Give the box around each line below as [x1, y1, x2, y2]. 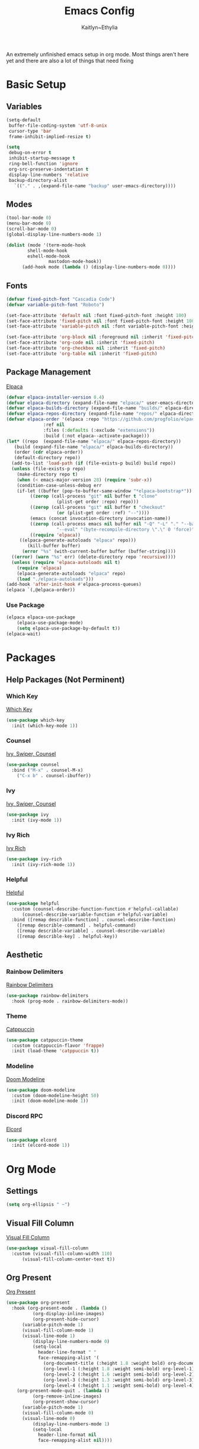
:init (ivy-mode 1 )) [11, 817, 62, 823]
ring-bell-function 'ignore [8, 161, 78, 167]
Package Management [6, 367, 91, 377]
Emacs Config [64, 4, 135, 18]
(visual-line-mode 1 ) [21, 1333, 76, 1339]
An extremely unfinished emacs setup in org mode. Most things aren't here [6, 50, 189, 57]
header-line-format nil [37, 1432, 97, 1438]
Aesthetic [6, 950, 43, 960]
